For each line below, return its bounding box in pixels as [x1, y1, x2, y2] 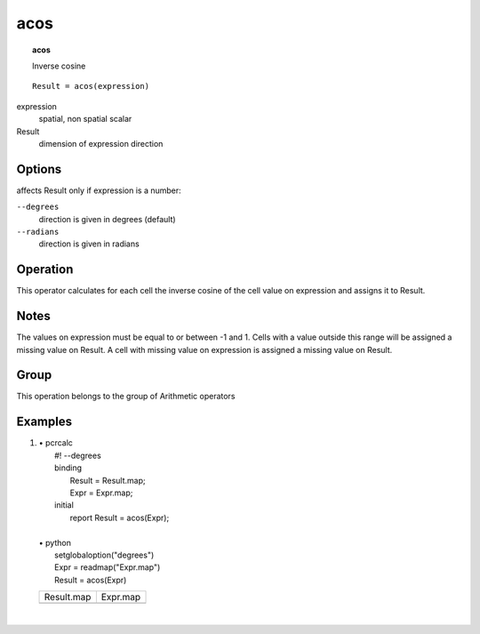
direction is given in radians [38, 238, 140, 249]
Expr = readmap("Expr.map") [54, 562, 161, 573]
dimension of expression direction [38, 138, 164, 148]
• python [38, 537, 71, 548]
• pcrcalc [38, 437, 73, 448]
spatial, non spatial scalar [38, 114, 132, 124]
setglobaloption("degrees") [54, 550, 155, 560]
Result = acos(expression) [32, 81, 150, 92]
